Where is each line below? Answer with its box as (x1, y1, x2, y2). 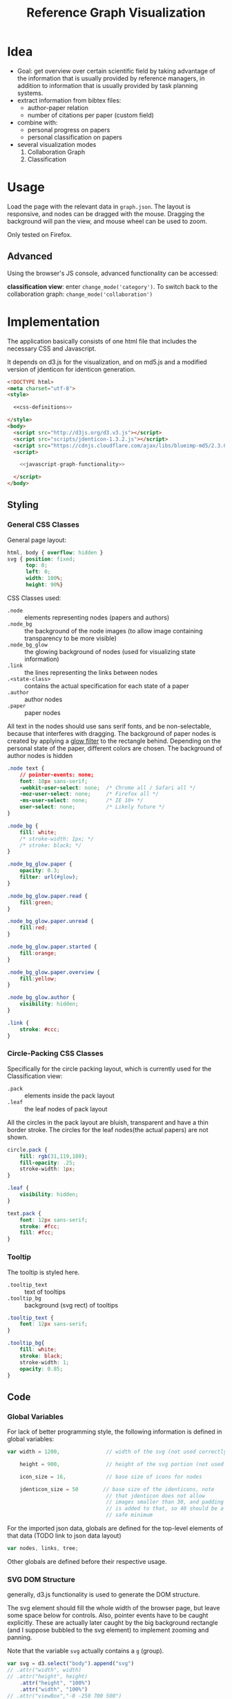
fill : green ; (19, 899, 54, 906)
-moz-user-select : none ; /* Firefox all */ (19, 791, 159, 798)
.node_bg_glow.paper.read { (7, 892, 88, 899)
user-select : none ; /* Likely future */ (19, 804, 166, 811)
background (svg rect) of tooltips (24, 1301, 119, 1309)
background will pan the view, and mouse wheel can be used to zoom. (7, 217, 207, 225)
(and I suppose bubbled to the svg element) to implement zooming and (7, 1626, 209, 1635)
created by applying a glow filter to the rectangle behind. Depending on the (7, 737, 221, 745)
